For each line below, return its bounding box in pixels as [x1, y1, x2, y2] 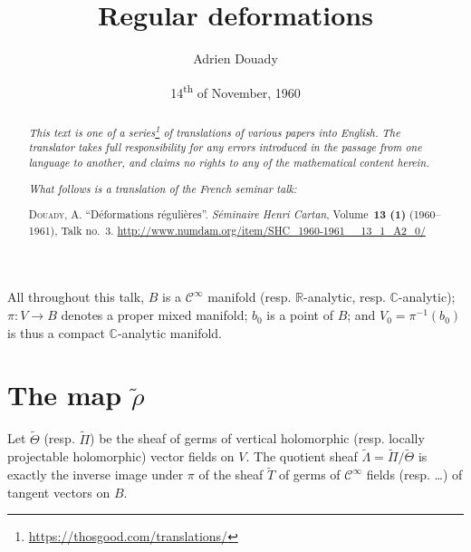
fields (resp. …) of [366, 465, 463, 484]
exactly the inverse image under [7, 465, 184, 484]
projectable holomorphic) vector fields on [7, 447, 235, 466]
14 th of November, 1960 [170, 80, 301, 102]
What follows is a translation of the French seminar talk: [28, 180, 297, 196]
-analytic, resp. [303, 287, 386, 306]
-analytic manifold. [117, 323, 223, 342]
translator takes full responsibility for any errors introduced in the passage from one [28, 140, 422, 155]
